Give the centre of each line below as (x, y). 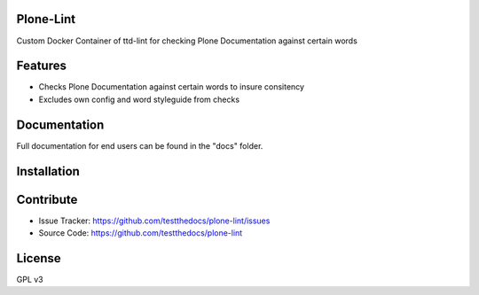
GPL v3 (30, 279)
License (39, 258)
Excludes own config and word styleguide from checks (139, 99)
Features (41, 66)
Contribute (47, 199)
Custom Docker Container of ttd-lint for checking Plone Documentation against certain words (187, 41)
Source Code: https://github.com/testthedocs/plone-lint (141, 233)
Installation (48, 171)
